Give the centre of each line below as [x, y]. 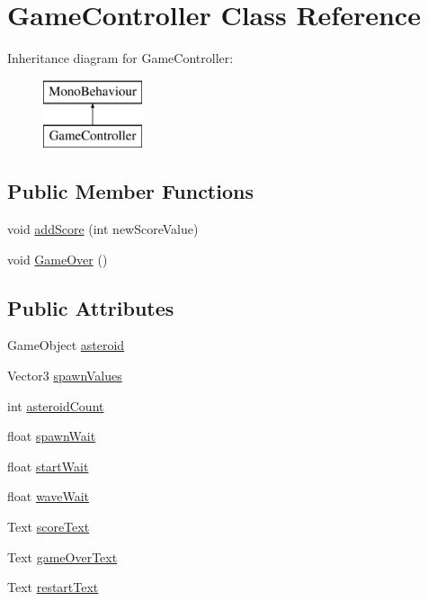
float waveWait [49, 496]
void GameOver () [58, 259]
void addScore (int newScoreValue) [103, 229]
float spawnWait [52, 436]
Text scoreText [49, 527]
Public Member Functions [130, 191]
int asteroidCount [56, 405]
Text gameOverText [62, 556]
